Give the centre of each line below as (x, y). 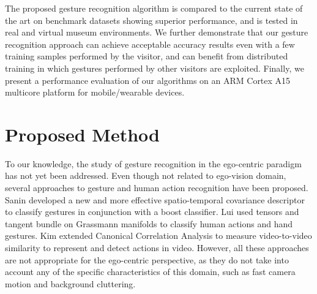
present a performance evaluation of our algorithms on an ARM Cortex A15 (148, 80)
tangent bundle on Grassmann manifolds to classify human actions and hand (149, 223)
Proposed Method (82, 134)
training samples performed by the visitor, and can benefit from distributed (147, 56)
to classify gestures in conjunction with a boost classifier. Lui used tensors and (152, 212)
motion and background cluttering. (70, 283)
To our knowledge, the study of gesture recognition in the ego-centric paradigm (153, 163)
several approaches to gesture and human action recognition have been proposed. (157, 188)
